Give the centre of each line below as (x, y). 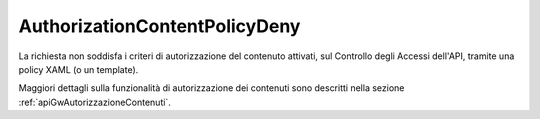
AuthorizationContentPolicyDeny (159, 26)
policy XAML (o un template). (78, 69)
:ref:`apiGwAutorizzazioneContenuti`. (95, 102)
